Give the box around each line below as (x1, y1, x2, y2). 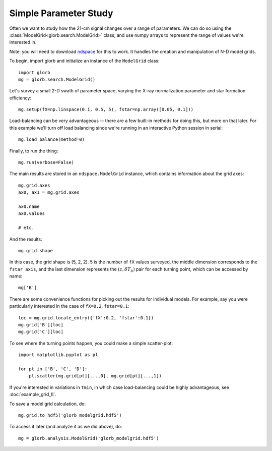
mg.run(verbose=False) (18, 159, 75, 165)
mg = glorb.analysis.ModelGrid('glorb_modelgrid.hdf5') (18, 435, 159, 441)
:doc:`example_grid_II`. (9, 391, 56, 398)
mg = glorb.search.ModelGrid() (18, 76, 96, 82)
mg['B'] (18, 285, 37, 291)
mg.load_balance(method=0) (18, 137, 85, 142)
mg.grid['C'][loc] (18, 329, 64, 335)
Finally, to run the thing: (9, 148, 58, 154)
